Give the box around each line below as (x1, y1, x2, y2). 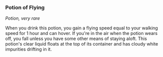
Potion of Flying (5, 4, 45, 11)
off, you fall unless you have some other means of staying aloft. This (5, 35, 147, 41)
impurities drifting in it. (5, 46, 52, 52)
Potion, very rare (5, 15, 40, 21)
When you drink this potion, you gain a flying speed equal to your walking (5, 25, 158, 31)
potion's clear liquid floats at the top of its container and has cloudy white (5, 41, 158, 47)
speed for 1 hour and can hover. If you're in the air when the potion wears (5, 30, 158, 36)
